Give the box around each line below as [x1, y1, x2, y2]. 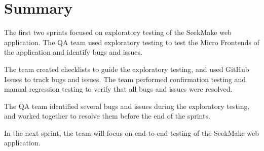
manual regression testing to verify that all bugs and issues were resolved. [4, 84, 233, 94]
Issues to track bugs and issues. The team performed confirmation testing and [4, 73, 246, 84]
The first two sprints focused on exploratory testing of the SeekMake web [4, 27, 232, 37]
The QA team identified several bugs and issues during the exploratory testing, [4, 100, 250, 111]
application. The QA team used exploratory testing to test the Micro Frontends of [4, 36, 259, 47]
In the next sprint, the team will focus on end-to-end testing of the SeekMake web [4, 127, 259, 138]
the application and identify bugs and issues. [4, 47, 142, 57]
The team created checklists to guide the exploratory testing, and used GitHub [4, 63, 249, 74]
